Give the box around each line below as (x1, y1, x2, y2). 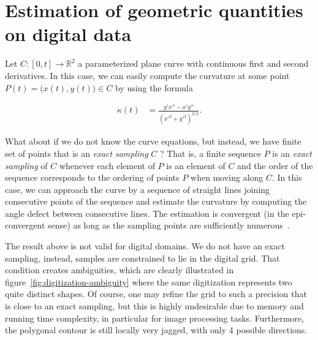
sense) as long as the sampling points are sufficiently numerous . (48, 219, 290, 232)
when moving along (191, 171, 263, 184)
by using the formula (115, 81, 193, 94)
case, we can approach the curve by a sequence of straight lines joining (5, 183, 270, 195)
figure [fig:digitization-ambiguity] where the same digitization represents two (5, 275, 292, 288)
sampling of (5, 159, 48, 172)
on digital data (5, 21, 132, 47)
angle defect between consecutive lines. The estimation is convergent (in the (5, 206, 289, 219)
